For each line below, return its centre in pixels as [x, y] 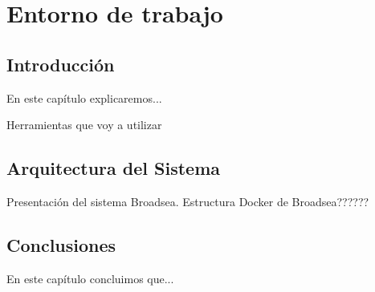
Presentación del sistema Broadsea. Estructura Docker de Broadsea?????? [188, 201]
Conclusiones [61, 244]
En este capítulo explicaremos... [84, 97]
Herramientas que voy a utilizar [84, 125]
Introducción [61, 64]
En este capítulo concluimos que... [90, 278]
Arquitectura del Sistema [113, 168]
